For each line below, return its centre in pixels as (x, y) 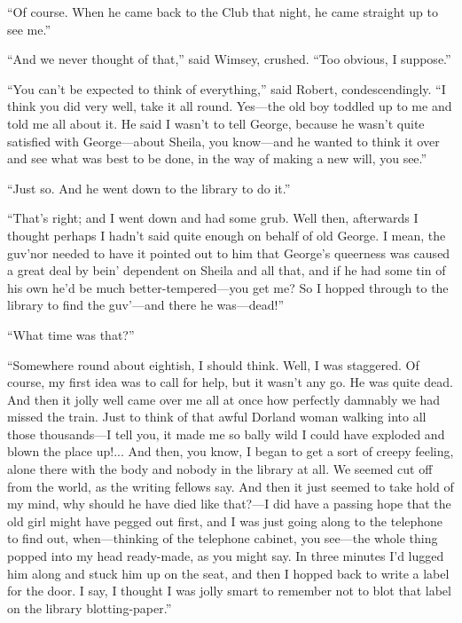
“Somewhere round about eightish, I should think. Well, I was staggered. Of (213, 364)
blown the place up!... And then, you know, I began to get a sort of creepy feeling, (231, 451)
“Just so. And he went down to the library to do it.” (149, 188)
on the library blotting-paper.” (90, 607)
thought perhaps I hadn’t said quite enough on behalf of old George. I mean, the (227, 235)
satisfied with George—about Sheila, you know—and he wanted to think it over (223, 141)
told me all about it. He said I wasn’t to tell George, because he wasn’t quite (216, 123)
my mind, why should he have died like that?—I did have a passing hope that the (229, 504)
